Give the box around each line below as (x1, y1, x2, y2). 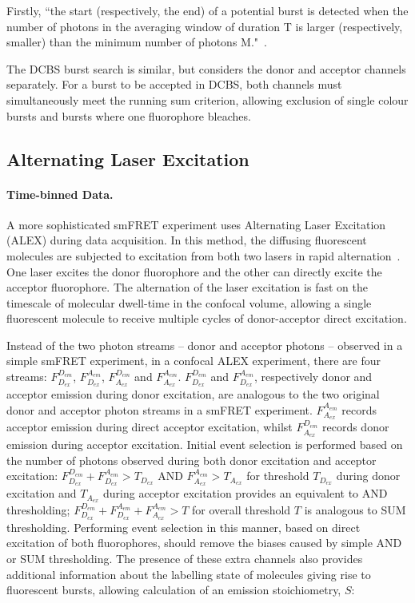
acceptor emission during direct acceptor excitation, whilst (6, 419, 293, 435)
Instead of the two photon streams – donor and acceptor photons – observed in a (6, 336, 403, 353)
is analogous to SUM (304, 502, 406, 518)
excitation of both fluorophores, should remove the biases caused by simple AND (6, 534, 402, 551)
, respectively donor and (253, 368, 373, 385)
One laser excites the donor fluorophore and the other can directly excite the (6, 263, 382, 280)
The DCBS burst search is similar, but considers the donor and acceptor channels (6, 60, 406, 77)
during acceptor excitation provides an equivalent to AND (103, 485, 388, 502)
